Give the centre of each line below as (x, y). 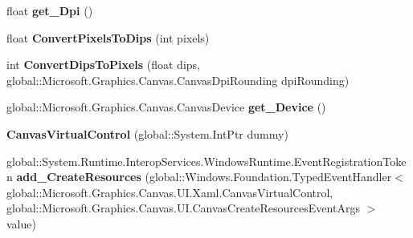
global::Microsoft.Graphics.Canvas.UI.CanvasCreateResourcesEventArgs (183, 208)
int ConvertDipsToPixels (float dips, (103, 65)
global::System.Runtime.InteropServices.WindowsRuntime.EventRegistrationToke (206, 161)
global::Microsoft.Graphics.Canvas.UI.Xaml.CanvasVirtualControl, (170, 192)
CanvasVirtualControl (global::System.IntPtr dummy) (147, 133)
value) (21, 223)
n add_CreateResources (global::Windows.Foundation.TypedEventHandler (199, 177)
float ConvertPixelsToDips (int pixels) (108, 37)
